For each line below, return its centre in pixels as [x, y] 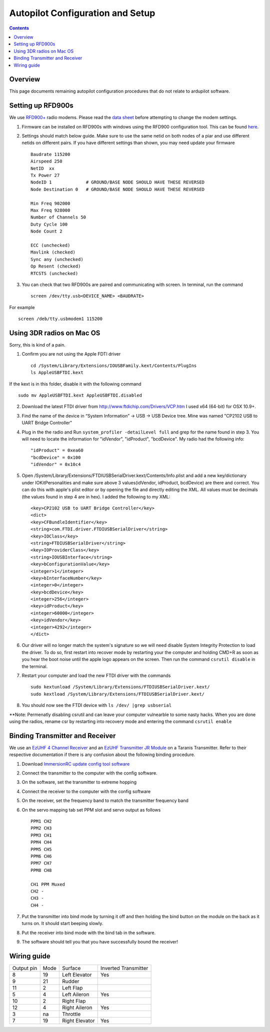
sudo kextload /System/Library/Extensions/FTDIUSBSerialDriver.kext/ [118, 694]
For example [22, 307]
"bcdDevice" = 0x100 [56, 457]
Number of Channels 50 [58, 217]
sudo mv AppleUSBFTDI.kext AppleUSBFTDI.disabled [80, 395]
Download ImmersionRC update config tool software [76, 764]
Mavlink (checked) [53, 252]
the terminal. [35, 666]
